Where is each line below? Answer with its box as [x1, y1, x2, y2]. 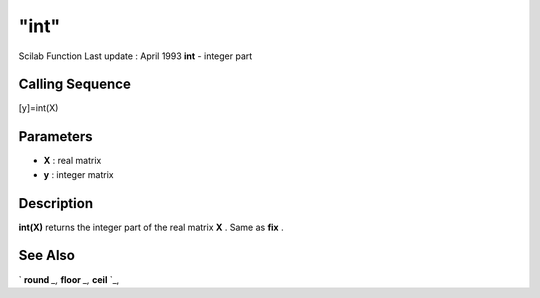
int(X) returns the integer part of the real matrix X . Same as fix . [18, 221, 284, 233]
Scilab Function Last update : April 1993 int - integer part [18, 50, 253, 62]
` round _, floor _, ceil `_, [18, 273, 120, 285]
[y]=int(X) [18, 102, 59, 114]
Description [18, 195, 94, 212]
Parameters [18, 128, 93, 145]
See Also [18, 247, 75, 264]
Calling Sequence [18, 76, 132, 93]
